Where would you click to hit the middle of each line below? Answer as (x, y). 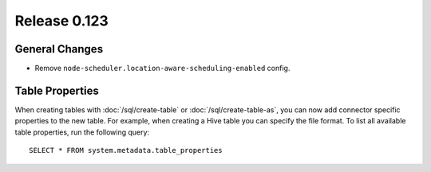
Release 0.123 (62, 21)
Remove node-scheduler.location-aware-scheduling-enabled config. (162, 68)
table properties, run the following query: (82, 132)
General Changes (59, 49)
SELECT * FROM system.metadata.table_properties (126, 150)
